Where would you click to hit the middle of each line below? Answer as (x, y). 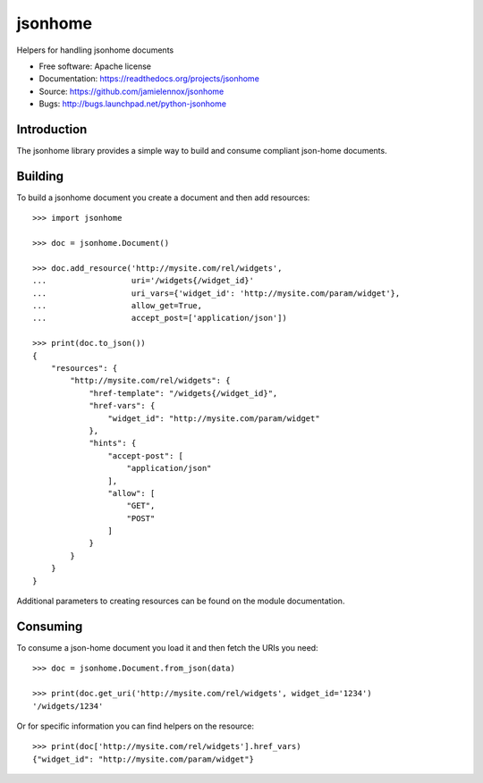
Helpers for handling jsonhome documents (95, 50)
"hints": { (113, 443)
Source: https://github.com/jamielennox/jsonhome (131, 91)
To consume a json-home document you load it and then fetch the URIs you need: (167, 647)
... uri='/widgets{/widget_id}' (144, 281)
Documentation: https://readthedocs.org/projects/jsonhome (149, 79)
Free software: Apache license (95, 66)
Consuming (50, 626)
